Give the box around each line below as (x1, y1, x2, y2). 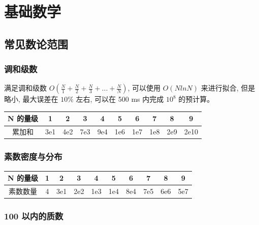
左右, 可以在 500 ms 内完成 (76, 94, 164, 104)
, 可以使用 (127, 82, 161, 93)
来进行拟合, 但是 (201, 82, 255, 93)
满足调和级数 (4, 82, 47, 93)
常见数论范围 (4, 36, 68, 51)
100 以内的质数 (4, 209, 63, 222)
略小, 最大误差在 (4, 94, 58, 104)
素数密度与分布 (4, 150, 62, 163)
